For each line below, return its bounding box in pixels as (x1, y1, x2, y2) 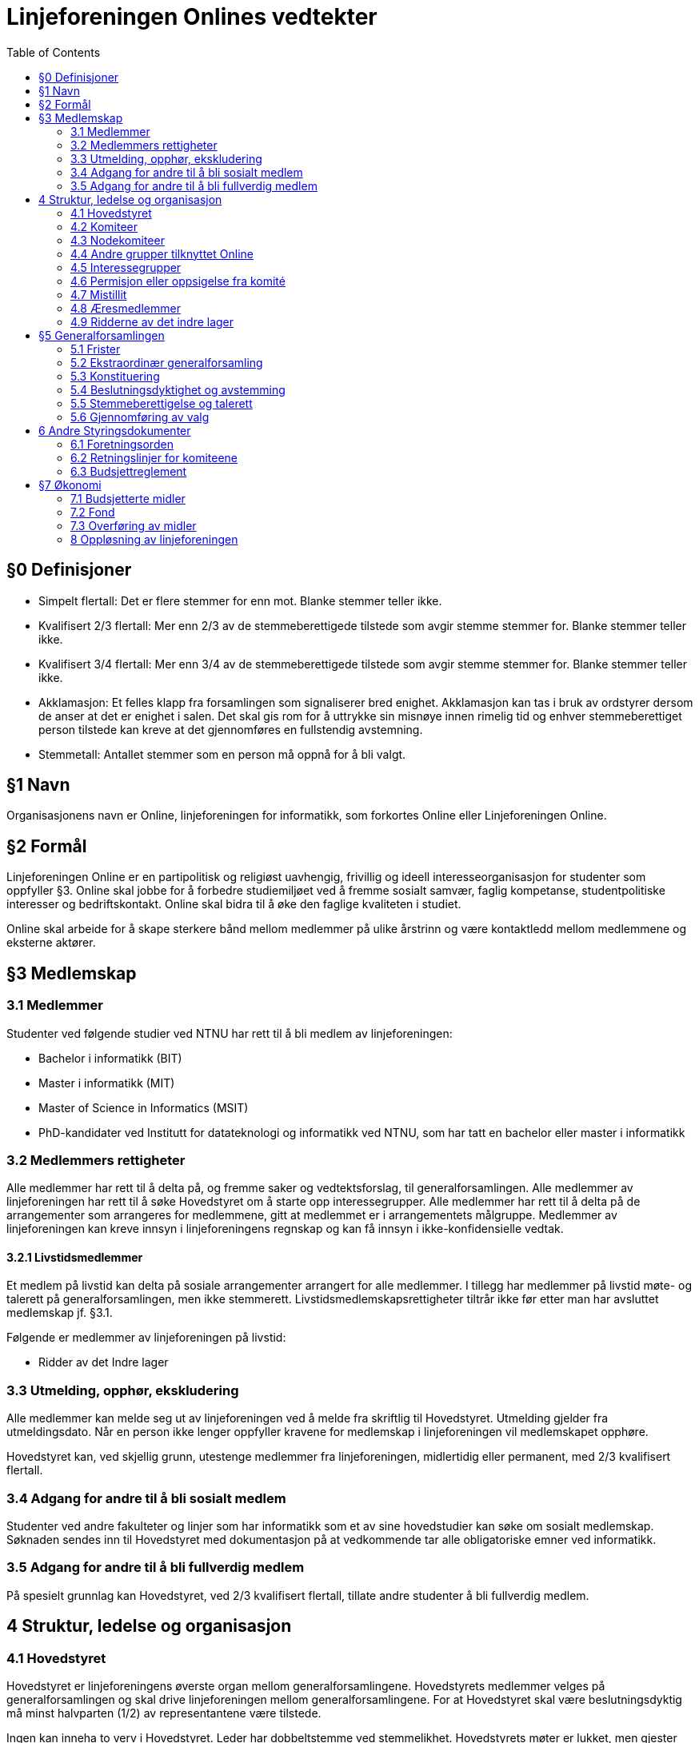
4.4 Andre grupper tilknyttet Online (70, 246, 254, 261)
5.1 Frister (70, 341, 121, 356)
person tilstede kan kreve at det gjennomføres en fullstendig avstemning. (38, 722, 423, 736)
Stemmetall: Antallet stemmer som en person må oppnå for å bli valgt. (38, 747, 406, 761)
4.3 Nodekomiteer (70, 233, 165, 247)
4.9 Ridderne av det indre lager (70, 314, 234, 329)
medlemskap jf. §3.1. (6, 1306, 113, 1320)
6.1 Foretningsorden (70, 437, 174, 451)
